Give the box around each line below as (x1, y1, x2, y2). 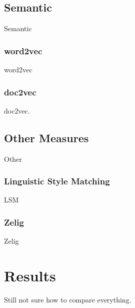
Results (4, 265, 56, 286)
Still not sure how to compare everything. (4, 294, 131, 304)
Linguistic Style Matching (4, 175, 110, 187)
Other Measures (4, 130, 89, 145)
